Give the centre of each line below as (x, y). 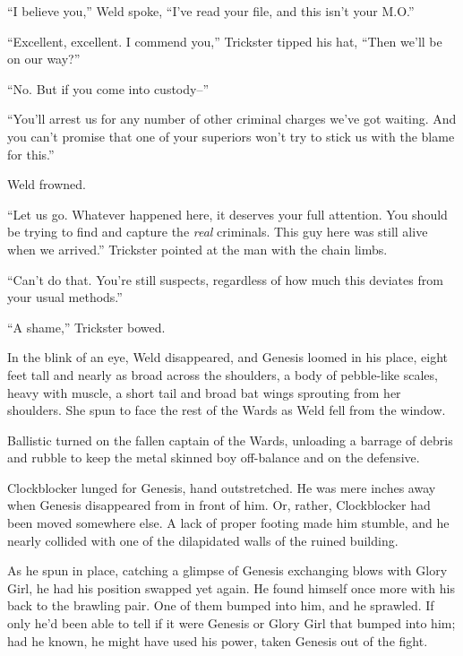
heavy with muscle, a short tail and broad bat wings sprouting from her (204, 392)
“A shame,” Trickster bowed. (86, 327)
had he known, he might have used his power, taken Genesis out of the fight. (218, 640)
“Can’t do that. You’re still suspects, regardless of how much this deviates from (225, 279)
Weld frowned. (47, 184)
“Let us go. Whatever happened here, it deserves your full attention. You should (227, 214)
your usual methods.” (65, 297)
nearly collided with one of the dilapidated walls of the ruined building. (203, 540)
